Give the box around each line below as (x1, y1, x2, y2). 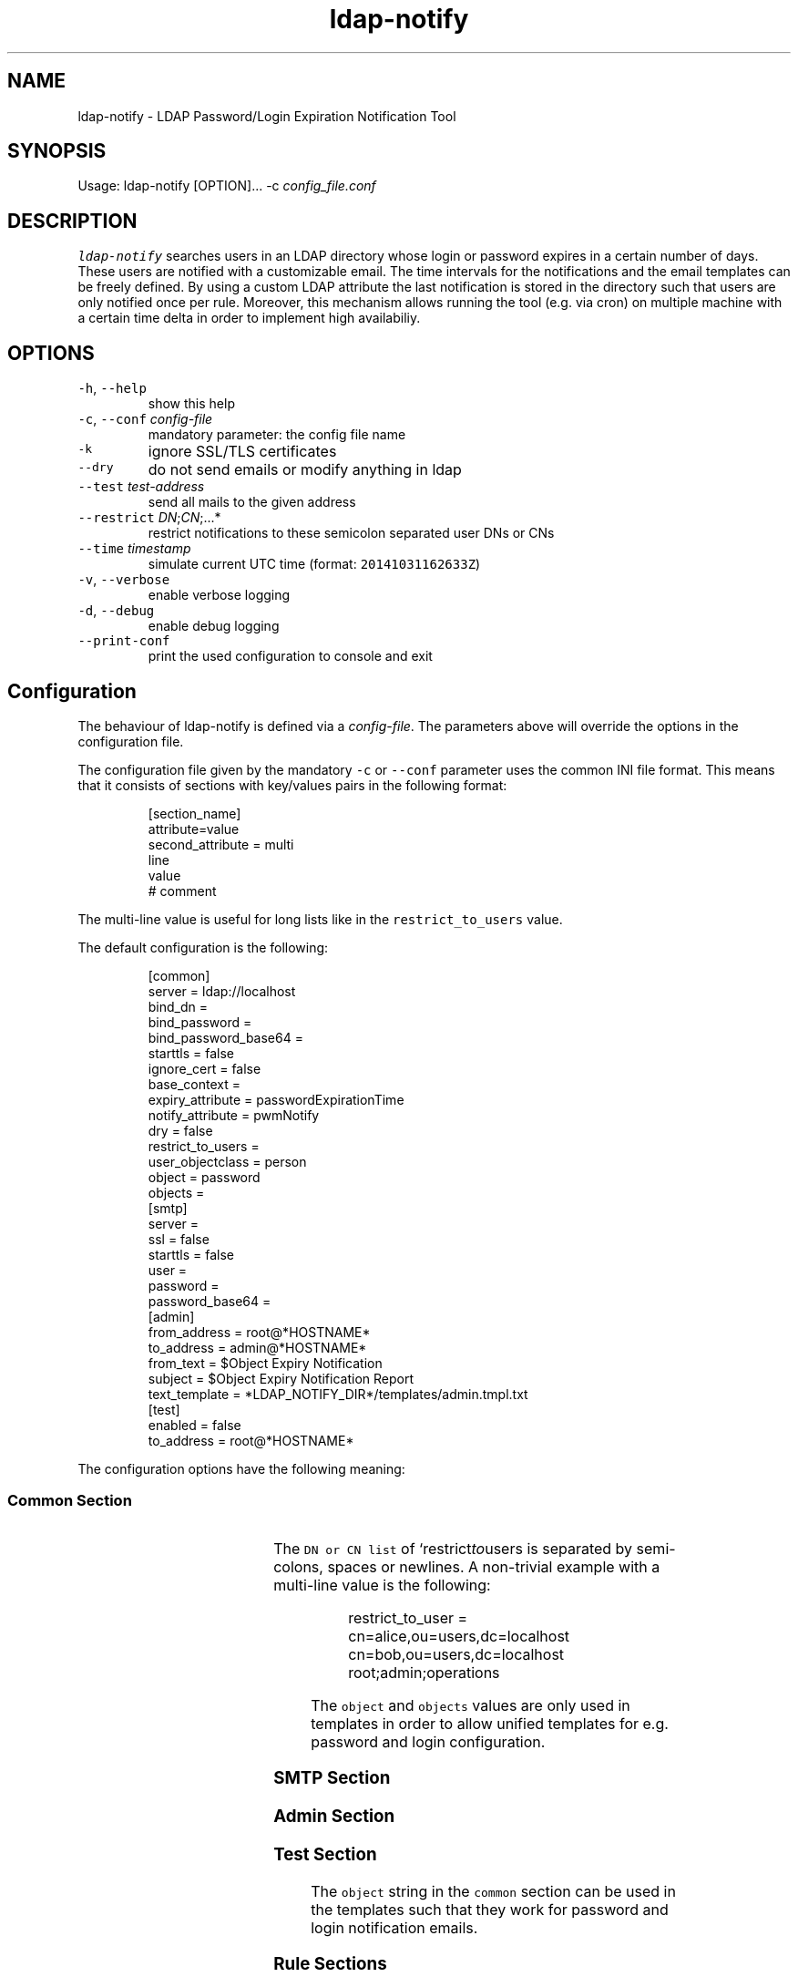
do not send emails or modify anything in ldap (148, 460, 462, 479)
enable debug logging (148, 618, 280, 634)
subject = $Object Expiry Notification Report (148, 1370, 414, 1386)
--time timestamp (77, 541, 191, 557)
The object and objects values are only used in (311, 1695, 630, 1714)
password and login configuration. (311, 1732, 546, 1751)
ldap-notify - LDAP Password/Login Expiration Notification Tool (77, 108, 456, 124)
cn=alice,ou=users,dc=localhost (348, 1626, 570, 1645)
